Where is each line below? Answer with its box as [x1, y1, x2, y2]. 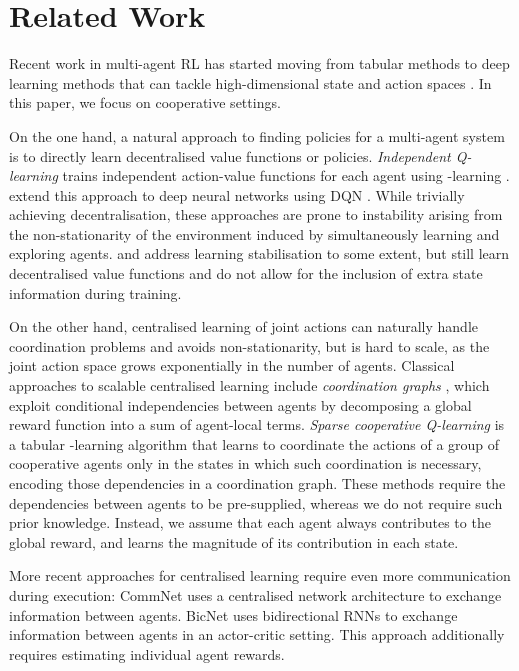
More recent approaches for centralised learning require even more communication [9, 565, 511, 586]
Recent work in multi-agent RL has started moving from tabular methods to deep [9, 53, 510, 74]
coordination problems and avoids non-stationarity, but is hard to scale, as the [9, 335, 490, 356]
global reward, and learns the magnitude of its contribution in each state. [9, 531, 459, 552]
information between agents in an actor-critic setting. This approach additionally [9, 624, 505, 645]
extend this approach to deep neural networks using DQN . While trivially [9, 184, 465, 205]
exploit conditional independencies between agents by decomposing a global [9, 394, 472, 415]
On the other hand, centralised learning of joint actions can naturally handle [9, 316, 478, 337]
